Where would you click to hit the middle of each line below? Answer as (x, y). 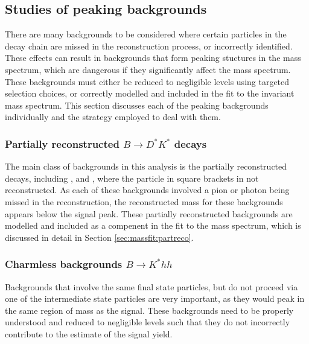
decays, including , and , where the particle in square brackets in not (132, 178)
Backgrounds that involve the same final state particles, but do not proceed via (151, 286)
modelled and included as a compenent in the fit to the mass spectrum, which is (153, 225)
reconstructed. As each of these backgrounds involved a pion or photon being (147, 190)
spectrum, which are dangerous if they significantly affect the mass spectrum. (148, 69)
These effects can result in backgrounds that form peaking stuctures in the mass (153, 58)
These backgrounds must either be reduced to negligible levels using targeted (147, 81)
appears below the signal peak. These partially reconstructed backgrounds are (149, 213)
